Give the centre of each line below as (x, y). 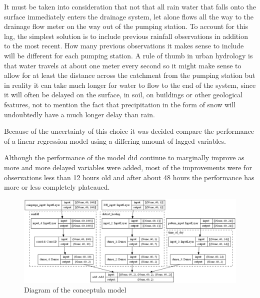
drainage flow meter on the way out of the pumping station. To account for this (126, 26)
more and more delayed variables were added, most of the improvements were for (128, 167)
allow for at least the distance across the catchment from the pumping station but (130, 75)
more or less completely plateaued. (57, 187)
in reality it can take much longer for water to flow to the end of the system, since (130, 85)
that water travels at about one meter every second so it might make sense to (123, 65)
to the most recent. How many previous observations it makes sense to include (124, 46)
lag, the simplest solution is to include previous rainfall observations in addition (126, 36)
